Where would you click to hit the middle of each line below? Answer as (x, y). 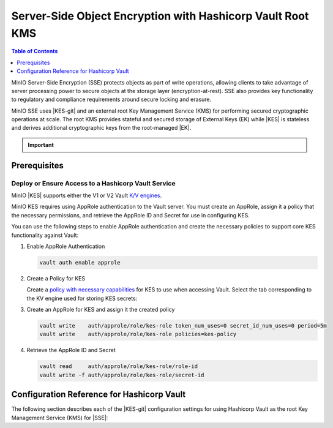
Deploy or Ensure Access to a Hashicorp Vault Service (93, 183)
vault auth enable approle (80, 262)
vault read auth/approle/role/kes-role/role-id (119, 366)
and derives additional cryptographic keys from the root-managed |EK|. (101, 128)
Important (41, 145)
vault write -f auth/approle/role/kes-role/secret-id (122, 375)
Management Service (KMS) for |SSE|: (60, 418)
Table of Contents (35, 51)
